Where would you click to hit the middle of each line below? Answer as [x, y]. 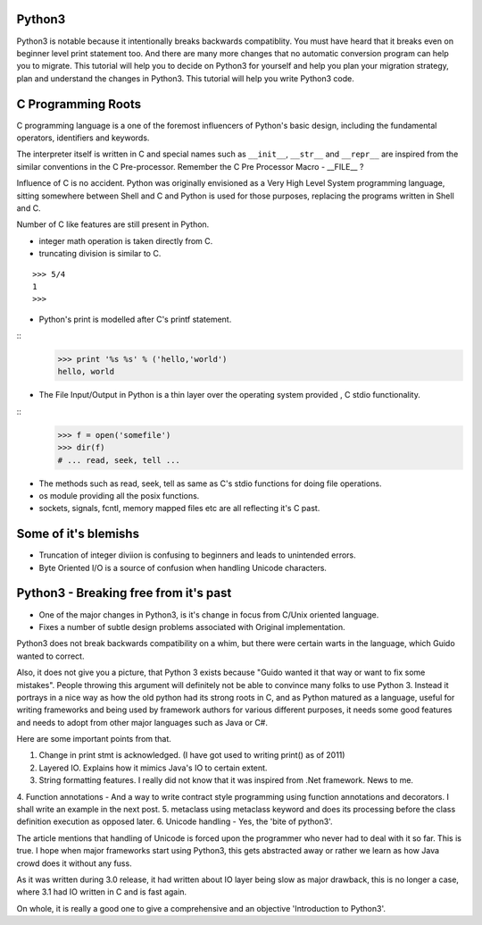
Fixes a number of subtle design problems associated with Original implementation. [192, 626]
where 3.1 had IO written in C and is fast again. [102, 892]
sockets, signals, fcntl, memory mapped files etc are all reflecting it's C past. [179, 509]
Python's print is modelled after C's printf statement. [135, 319]
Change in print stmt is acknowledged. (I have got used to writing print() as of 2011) [192, 755]
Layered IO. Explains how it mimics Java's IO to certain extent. [153, 768]
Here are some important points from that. [94, 739]
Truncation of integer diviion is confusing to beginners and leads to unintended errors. [197, 555]
